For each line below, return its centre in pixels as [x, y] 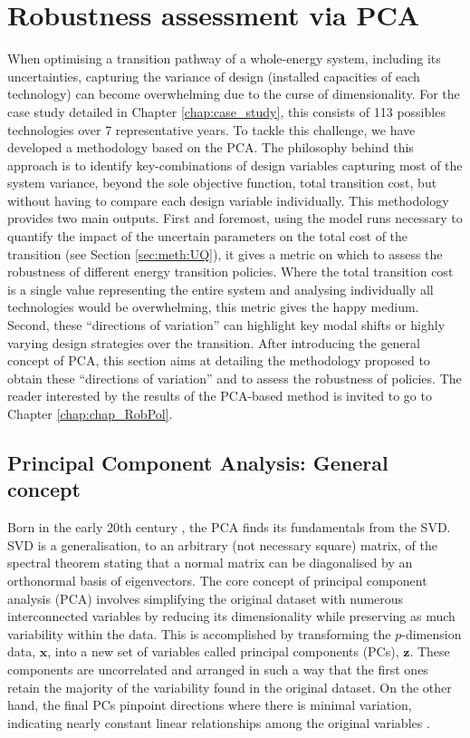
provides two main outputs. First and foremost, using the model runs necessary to [235, 218]
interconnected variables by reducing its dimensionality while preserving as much [231, 616]
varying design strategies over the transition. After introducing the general [214, 342]
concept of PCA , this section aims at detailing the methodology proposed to [219, 360]
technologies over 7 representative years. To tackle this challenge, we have [211, 129]
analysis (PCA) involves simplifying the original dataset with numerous [206, 598]
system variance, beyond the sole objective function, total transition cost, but [222, 183]
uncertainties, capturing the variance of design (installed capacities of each [214, 76]
